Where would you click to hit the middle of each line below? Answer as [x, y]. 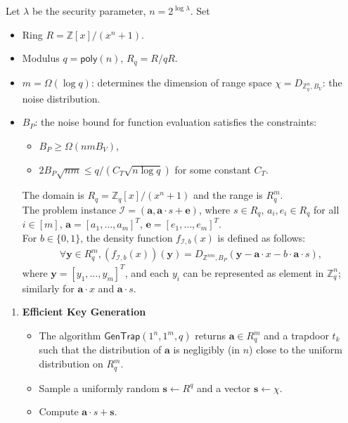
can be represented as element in [253, 272]
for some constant [213, 169]
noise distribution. [61, 98]
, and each [147, 272]
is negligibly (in [207, 350]
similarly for [48, 288]
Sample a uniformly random [99, 388]
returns [210, 336]
